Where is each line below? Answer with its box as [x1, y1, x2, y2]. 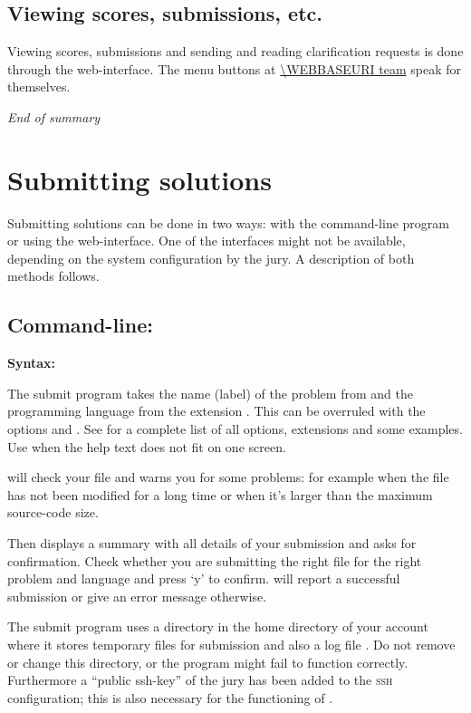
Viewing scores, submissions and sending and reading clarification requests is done [7, 42, 464, 61]
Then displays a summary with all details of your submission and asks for [7, 534, 417, 553]
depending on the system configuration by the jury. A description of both [7, 248, 415, 267]
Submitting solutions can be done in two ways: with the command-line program [7, 213, 449, 232]
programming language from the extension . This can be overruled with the [7, 401, 426, 420]
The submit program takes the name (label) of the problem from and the [7, 383, 413, 402]
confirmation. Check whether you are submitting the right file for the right [7, 551, 422, 570]
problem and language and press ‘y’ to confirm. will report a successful [7, 569, 400, 588]
